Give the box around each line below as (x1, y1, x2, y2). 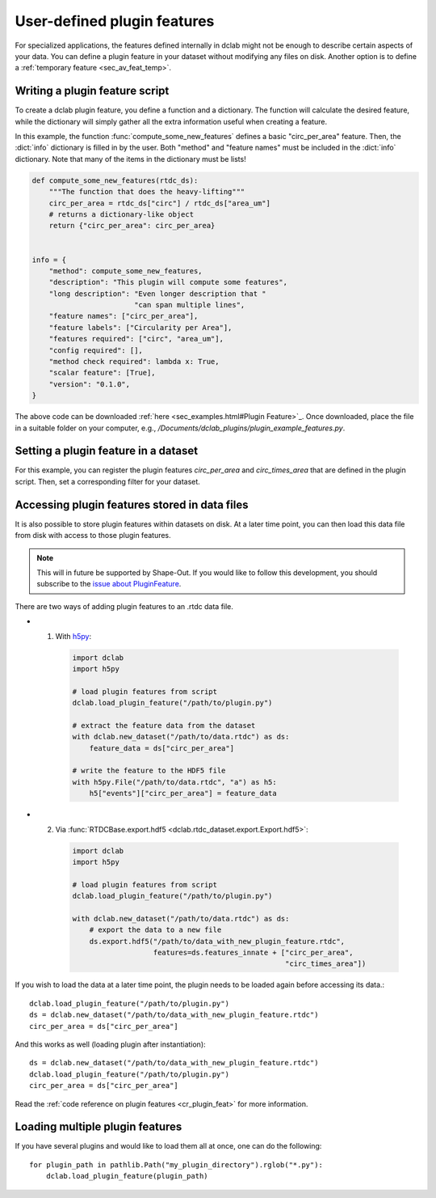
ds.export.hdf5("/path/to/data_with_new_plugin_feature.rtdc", (89, 937, 346, 946)
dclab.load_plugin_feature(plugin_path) (45, 1171, 209, 1181)
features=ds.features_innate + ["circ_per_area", (153, 948, 354, 958)
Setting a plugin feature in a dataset (15, 444, 198, 458)
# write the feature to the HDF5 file (72, 766, 226, 776)
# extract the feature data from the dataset (72, 721, 256, 730)
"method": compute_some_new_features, (48, 266, 203, 275)
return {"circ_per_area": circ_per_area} (48, 221, 216, 231)
